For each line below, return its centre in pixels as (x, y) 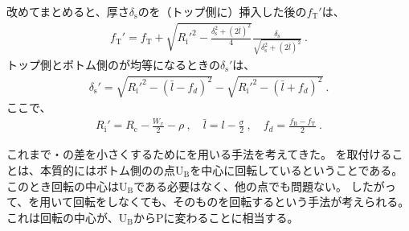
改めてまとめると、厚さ (68, 11)
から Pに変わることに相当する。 (216, 217)
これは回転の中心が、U (67, 217)
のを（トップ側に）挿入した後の (222, 11)
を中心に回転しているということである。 (297, 169)
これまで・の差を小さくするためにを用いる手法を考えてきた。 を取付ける (199, 154)
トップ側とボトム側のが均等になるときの (113, 64)
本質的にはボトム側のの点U (112, 169)
